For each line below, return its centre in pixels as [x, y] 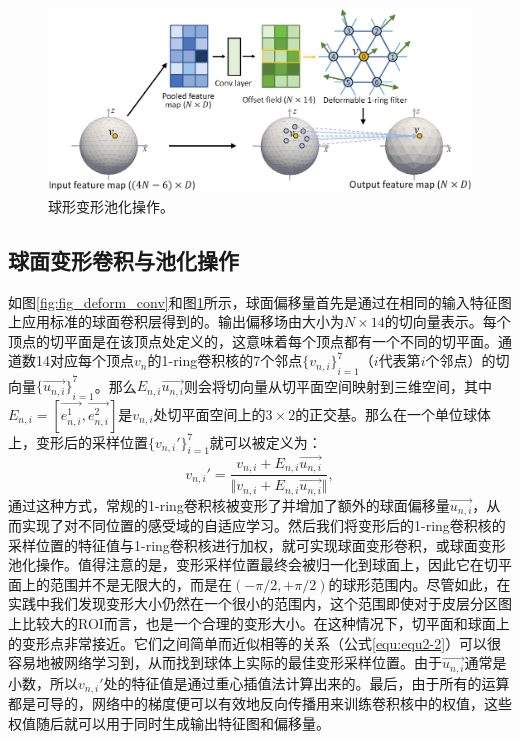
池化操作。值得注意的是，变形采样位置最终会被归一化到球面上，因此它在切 [253, 564]
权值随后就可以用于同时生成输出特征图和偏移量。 [169, 722]
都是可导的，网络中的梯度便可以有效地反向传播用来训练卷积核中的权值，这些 [260, 703]
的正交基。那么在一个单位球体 [393, 413]
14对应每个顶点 [84, 360]
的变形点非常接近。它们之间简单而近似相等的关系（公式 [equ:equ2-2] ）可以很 [255, 642]
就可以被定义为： [265, 441]
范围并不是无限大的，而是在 [140, 583]
